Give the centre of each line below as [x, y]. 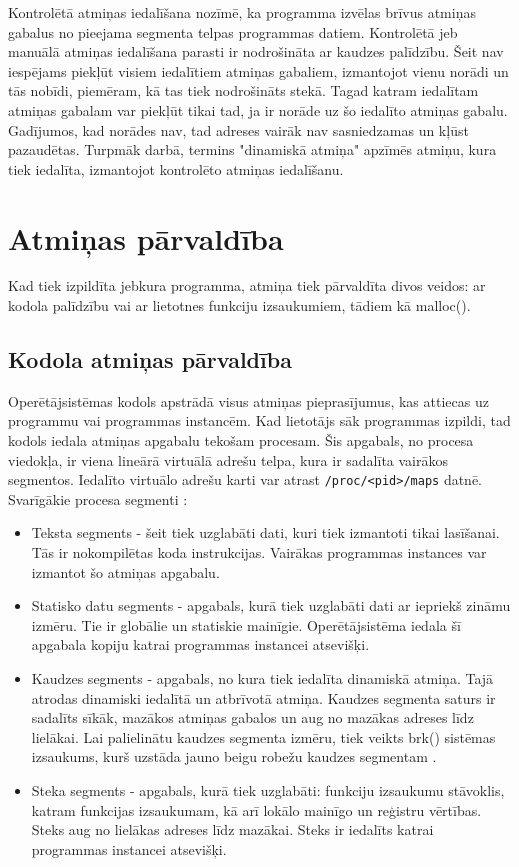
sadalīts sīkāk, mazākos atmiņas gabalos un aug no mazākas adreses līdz [252, 717]
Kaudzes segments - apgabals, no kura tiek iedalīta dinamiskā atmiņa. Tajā [262, 678]
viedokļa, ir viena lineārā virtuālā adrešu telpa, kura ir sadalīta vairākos [228, 459]
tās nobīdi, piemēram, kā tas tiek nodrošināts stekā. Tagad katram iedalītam [243, 90]
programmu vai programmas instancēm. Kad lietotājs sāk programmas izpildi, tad [259, 420]
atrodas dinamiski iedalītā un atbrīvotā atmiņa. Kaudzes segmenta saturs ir [263, 697]
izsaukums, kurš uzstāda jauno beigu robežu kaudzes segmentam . [234, 756]
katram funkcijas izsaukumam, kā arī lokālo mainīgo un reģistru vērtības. [256, 809]
